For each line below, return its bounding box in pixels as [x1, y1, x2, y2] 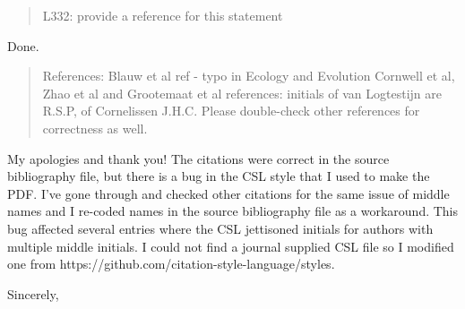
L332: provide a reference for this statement [42, 6, 283, 24]
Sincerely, [7, 284, 59, 303]
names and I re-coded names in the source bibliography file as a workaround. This [7, 202, 459, 220]
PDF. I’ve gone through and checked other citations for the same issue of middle [7, 184, 450, 202]
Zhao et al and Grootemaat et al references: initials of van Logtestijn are [42, 83, 442, 102]
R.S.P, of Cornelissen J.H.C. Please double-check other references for [42, 101, 420, 120]
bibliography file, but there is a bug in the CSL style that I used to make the [7, 167, 430, 185]
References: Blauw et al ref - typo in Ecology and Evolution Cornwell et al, [42, 66, 455, 85]
